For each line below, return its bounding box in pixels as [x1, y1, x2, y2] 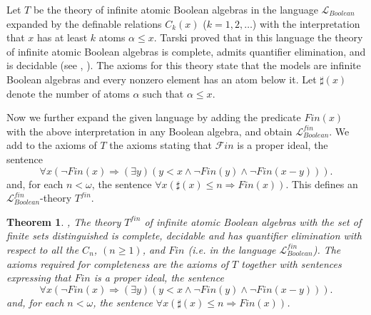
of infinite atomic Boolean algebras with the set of [144, 214, 362, 229]
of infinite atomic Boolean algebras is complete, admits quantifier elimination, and [6, 43, 366, 58]
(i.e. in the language [188, 242, 276, 257]
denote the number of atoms [6, 86, 130, 100]
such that [143, 86, 184, 100]
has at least [37, 30, 88, 45]
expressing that [6, 270, 71, 285]
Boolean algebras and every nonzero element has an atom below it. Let [6, 71, 317, 86]
